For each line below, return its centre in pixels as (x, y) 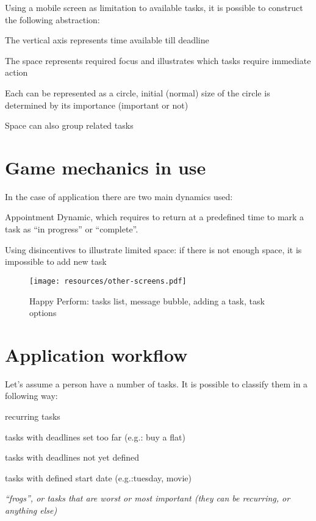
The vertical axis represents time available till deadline (107, 40)
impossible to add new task (56, 261)
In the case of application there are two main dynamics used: (119, 196)
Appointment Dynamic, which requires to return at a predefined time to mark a (155, 217)
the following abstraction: (52, 19)
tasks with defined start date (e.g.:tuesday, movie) (99, 477)
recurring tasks (33, 416)
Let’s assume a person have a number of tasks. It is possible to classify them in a (156, 383)
